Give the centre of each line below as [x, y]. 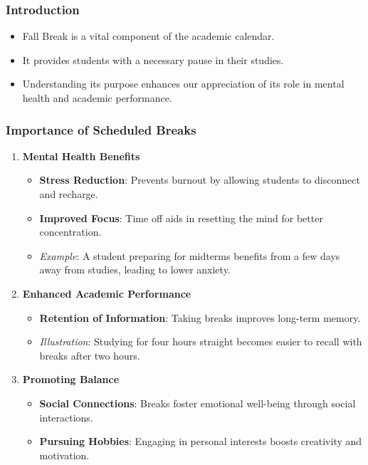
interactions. [66, 417]
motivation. [64, 455]
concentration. [70, 232]
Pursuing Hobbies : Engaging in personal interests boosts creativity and [201, 441]
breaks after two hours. [90, 355]
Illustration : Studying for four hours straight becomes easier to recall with [201, 341]
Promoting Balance [71, 379]
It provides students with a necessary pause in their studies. [153, 59]
